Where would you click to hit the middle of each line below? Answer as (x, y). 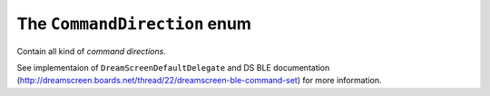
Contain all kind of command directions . (92, 51)
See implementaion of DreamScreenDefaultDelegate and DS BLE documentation (173, 67)
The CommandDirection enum (134, 24)
